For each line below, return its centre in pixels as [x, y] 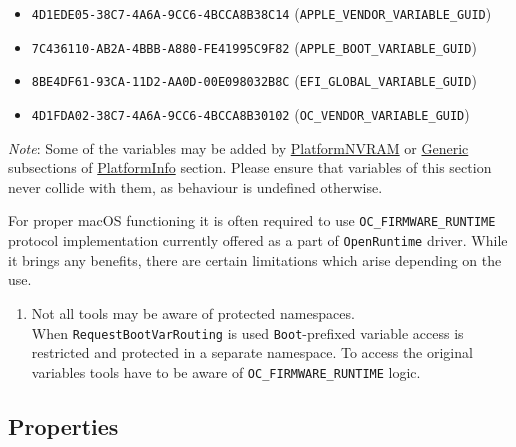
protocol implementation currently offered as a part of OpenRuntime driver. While [258, 240]
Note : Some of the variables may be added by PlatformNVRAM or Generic [238, 147]
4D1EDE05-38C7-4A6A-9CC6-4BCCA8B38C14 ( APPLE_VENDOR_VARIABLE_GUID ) [261, 13]
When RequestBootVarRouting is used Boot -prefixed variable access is [247, 332]
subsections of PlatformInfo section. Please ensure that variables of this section [250, 167]
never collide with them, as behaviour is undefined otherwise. [195, 186]
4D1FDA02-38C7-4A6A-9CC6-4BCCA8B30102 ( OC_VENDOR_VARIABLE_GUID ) [250, 113]
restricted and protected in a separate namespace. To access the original [252, 352]
